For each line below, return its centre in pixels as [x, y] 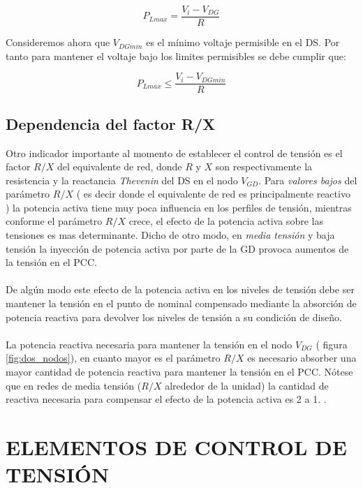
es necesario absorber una [302, 358]
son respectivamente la [264, 167]
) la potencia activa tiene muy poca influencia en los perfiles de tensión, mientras [179, 207]
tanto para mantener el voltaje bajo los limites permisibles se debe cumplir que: [176, 56]
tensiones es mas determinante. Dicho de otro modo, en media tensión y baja [170, 235]
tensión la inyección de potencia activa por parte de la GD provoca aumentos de [177, 248]
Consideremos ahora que [58, 42]
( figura [332, 344]
